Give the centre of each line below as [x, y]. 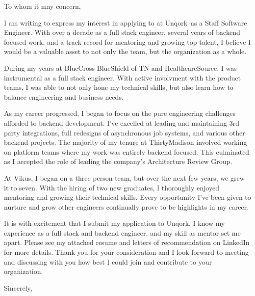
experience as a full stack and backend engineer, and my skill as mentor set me [122, 232]
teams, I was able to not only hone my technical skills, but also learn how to [119, 87]
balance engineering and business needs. [64, 96]
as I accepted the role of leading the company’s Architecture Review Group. [118, 161]
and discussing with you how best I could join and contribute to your [108, 261]
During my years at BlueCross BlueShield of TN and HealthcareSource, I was [120, 67]
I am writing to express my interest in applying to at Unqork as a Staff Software [126, 22]
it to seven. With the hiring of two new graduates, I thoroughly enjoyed [112, 187]
